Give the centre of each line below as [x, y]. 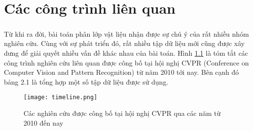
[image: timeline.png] [61, 98]
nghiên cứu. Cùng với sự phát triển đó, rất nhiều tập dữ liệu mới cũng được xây [124, 43]
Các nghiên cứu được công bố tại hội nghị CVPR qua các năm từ [122, 113]
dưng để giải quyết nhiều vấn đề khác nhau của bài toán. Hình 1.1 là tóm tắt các [126, 53]
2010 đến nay [43, 122]
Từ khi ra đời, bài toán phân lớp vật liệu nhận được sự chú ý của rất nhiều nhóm [126, 33]
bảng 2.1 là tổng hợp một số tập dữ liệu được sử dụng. [86, 81]
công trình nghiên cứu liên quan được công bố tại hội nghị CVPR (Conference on [126, 62]
